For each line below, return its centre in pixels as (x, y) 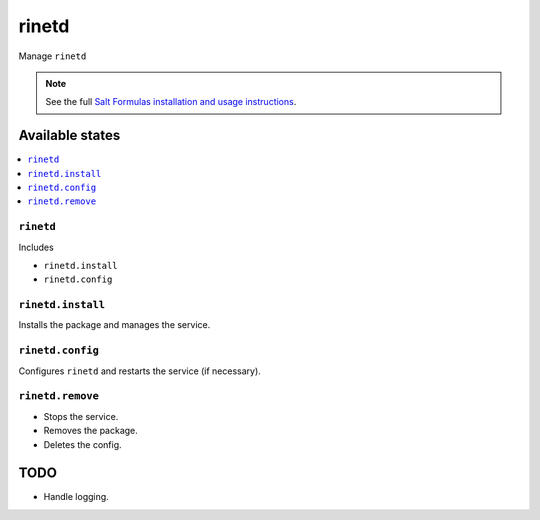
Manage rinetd (52, 56)
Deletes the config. (82, 444)
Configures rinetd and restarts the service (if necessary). (140, 371)
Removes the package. (91, 431)
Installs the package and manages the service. (114, 325)
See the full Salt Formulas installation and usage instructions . (171, 102)
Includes (36, 247)
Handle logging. (76, 497)
